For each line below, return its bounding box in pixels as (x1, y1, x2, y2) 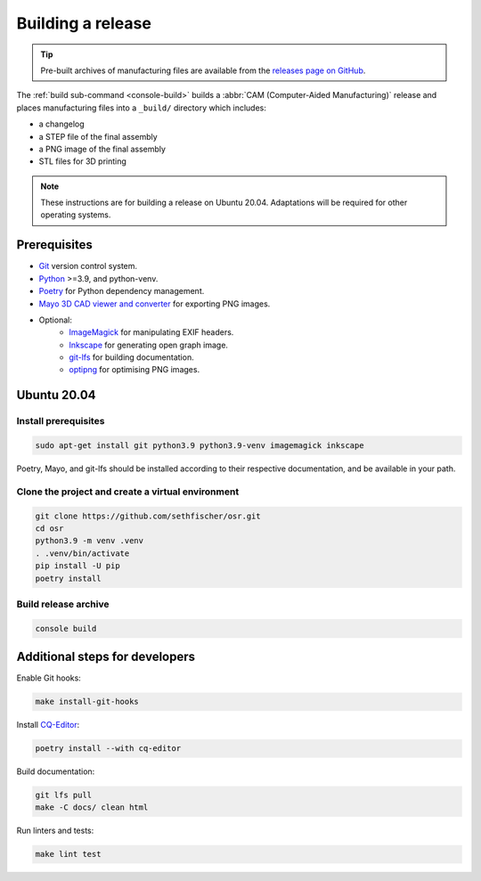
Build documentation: (16, 766, 95, 777)
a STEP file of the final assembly (38, 131, 158, 142)
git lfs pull (35, 790, 93, 801)
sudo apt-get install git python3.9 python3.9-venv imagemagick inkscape (35, 441, 364, 451)
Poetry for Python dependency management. (38, 286, 205, 297)
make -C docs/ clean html (35, 803, 149, 812)
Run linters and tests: (16, 825, 94, 836)
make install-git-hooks (35, 697, 140, 707)
